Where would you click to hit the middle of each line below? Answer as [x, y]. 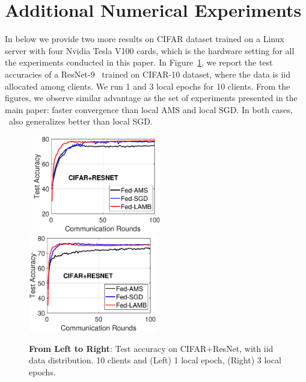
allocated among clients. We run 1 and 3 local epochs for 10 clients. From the [148, 86]
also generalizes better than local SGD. [81, 121]
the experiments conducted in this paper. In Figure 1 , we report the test [139, 62]
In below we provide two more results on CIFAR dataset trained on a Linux [145, 39]
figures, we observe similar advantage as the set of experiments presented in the [151, 98]
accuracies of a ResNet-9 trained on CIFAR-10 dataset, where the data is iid [148, 74]
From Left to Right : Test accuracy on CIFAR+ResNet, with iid [151, 348]
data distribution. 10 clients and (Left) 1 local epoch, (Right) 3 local [155, 360]
